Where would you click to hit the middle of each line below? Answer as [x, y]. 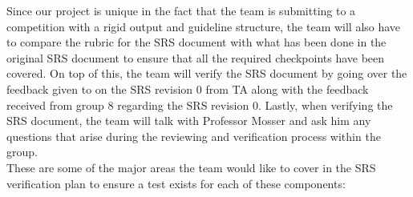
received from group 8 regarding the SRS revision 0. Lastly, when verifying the [200, 105]
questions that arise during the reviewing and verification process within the [194, 136]
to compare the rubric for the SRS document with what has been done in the [196, 42]
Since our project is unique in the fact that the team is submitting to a [181, 10]
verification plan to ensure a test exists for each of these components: [176, 183]
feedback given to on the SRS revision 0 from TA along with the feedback [188, 88]
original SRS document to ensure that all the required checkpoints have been [196, 57]
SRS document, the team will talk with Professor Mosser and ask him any [189, 121]
